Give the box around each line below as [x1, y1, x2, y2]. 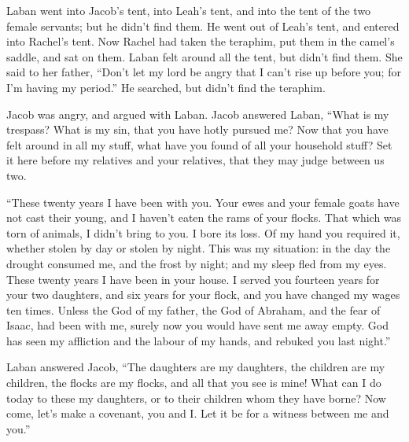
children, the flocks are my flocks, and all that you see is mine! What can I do [6, 374, 381, 391]
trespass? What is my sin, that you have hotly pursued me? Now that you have [6, 121, 389, 138]
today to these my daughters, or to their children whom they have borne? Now [6, 389, 386, 406]
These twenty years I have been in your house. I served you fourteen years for [6, 271, 380, 287]
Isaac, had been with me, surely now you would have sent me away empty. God [6, 317, 389, 333]
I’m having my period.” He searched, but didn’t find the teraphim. [6, 79, 326, 95]
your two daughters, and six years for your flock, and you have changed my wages [6, 286, 400, 303]
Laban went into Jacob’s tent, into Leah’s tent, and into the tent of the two [6, 2, 371, 18]
